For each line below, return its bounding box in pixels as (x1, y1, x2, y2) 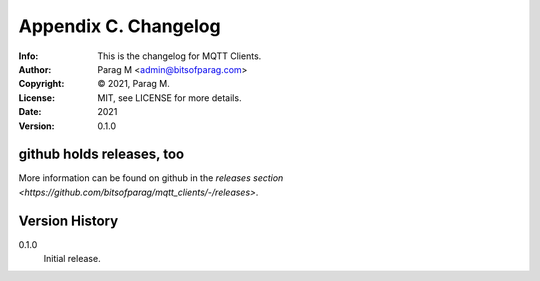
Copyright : (18, 78, 65, 90)
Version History (18, 212, 119, 229)
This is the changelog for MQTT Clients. (97, 50, 262, 62)
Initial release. (43, 253, 101, 265)
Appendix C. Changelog (18, 15, 221, 37)
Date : (18, 106, 42, 118)
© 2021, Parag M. (97, 78, 170, 90)
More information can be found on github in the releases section (18, 172, 284, 184)
